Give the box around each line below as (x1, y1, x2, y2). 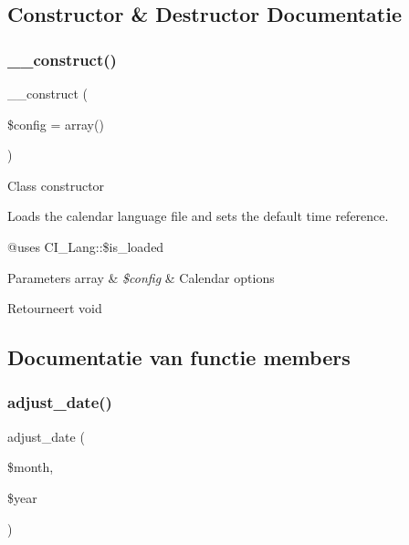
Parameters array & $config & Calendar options (7, 267, 275, 287)
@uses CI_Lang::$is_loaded (7, 236, 164, 256)
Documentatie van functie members (7, 343, 351, 372)
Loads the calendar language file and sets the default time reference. (7, 206, 389, 225)
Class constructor (7, 175, 105, 194)
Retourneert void (7, 299, 102, 318)
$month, (7, 457, 54, 477)
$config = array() (7, 114, 104, 133)
